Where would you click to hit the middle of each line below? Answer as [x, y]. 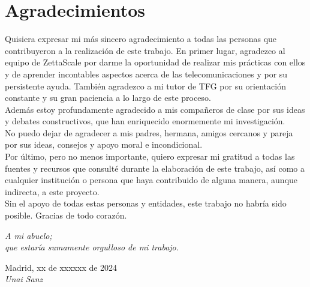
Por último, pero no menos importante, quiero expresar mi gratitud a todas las [150, 156]
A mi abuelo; [28, 235]
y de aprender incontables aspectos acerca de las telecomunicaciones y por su [146, 74]
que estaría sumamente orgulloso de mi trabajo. [92, 247]
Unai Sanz [24, 279]
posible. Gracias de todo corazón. [66, 215]
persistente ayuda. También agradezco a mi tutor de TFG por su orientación [145, 86]
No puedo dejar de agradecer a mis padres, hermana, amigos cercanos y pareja [149, 132]
